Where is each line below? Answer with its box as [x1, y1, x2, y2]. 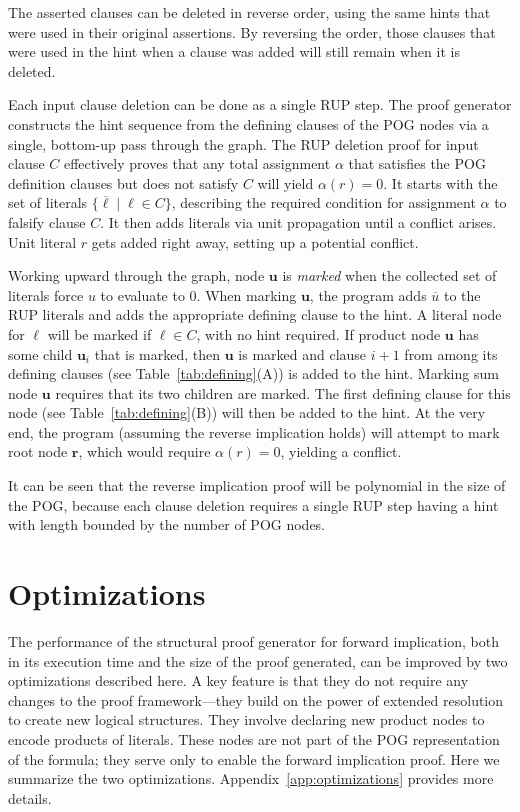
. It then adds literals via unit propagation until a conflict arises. [100, 211, 497, 232]
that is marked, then [94, 343, 221, 364]
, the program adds [309, 284, 427, 305]
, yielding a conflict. [280, 441, 402, 462]
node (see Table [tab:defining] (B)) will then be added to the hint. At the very [8, 402, 486, 423]
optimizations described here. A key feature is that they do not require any [8, 670, 469, 691]
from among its [404, 343, 498, 364]
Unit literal [8, 231, 77, 252]
